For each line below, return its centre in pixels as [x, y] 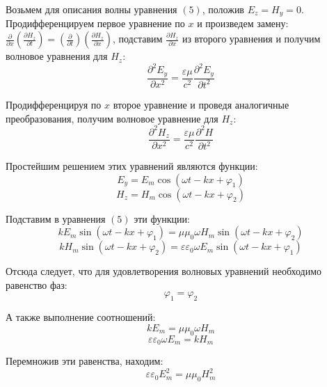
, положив [223, 9]
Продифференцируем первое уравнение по [95, 23]
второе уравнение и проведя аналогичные [201, 104]
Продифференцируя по [54, 104]
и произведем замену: [243, 23]
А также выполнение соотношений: [81, 317]
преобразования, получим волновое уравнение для [112, 118]
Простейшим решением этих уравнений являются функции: [132, 166]
